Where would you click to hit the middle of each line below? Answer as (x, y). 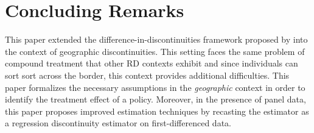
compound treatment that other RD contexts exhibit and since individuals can (152, 63)
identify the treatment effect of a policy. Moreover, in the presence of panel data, (155, 99)
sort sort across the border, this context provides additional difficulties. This (147, 75)
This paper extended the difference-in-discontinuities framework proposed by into (156, 39)
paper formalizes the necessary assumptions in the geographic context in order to (155, 87)
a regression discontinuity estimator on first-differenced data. (118, 123)
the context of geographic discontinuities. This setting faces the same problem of (155, 51)
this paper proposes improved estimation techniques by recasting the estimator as (157, 111)
